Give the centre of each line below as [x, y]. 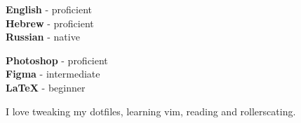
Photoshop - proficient [57, 60]
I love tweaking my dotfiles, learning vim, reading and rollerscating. [151, 111]
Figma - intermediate [53, 74]
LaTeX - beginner [46, 87]
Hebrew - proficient [50, 23]
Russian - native [43, 37]
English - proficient [49, 9]
